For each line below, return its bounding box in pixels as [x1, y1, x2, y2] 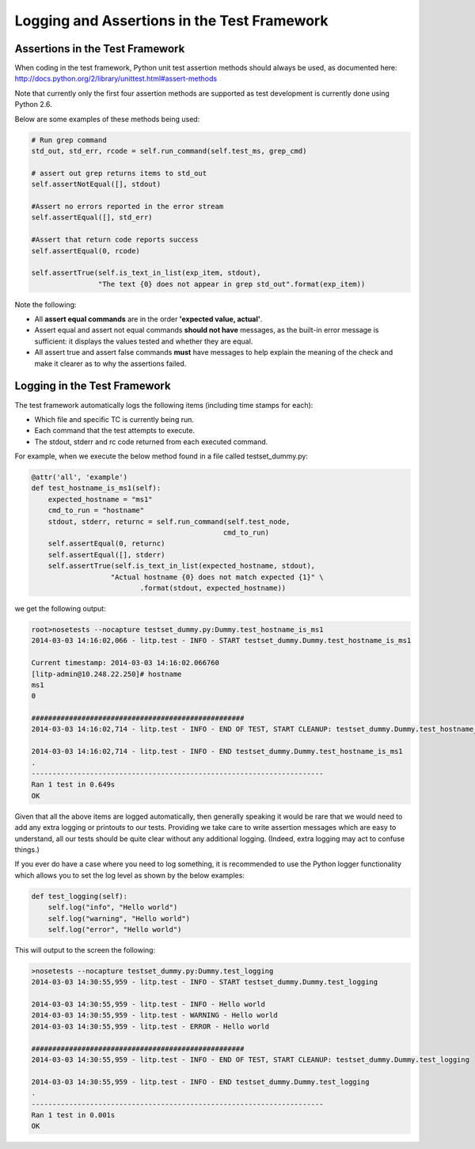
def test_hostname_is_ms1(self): [31, 484, 161, 493]
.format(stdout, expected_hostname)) [139, 583, 287, 592]
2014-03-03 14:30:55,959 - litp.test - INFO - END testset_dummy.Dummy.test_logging [31, 1077, 370, 1086]
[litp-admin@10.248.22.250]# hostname [31, 669, 182, 679]
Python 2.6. [14, 100, 52, 109]
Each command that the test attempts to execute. [34, 426, 196, 436]
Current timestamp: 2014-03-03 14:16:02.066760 [31, 658, 219, 668]
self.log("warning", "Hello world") [47, 914, 190, 923]
